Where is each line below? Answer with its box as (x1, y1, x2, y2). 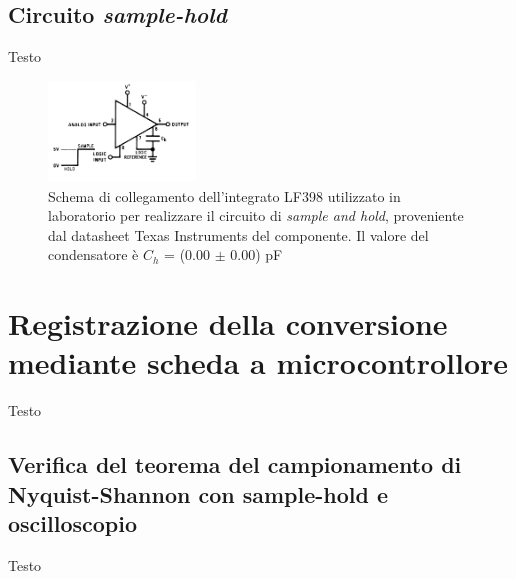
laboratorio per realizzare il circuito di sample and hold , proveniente (48, 205, 464, 226)
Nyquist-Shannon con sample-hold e (8, 478, 389, 509)
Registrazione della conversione (8, 303, 448, 344)
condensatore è (48, 244, 139, 265)
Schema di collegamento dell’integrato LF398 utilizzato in (48, 185, 401, 206)
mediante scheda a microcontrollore (8, 342, 509, 383)
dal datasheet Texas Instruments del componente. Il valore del (48, 224, 429, 245)
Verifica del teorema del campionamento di (8, 449, 462, 480)
